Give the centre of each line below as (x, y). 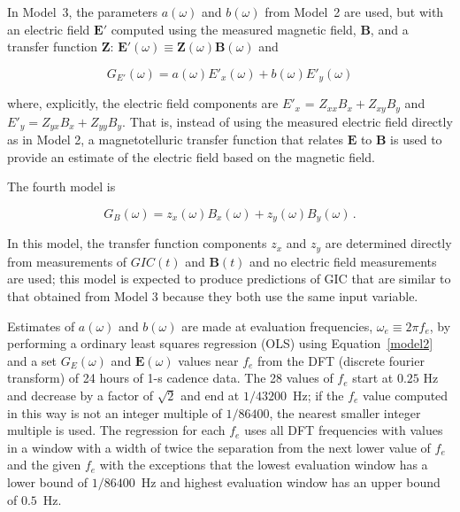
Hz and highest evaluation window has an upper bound (291, 481)
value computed (406, 395)
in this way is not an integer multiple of (115, 412)
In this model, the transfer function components (137, 243)
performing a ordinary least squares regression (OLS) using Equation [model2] (220, 343)
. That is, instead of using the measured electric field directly (287, 121)
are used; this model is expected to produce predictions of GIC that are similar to (229, 279)
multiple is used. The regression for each (116, 430)
